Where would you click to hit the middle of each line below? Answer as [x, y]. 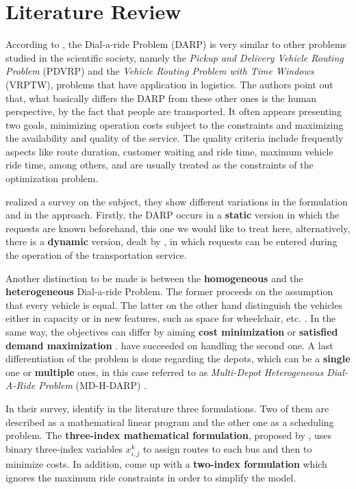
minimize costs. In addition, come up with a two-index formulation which [166, 463]
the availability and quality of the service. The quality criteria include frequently [175, 138]
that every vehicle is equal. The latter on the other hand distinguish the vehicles [174, 304]
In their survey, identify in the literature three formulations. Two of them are [167, 408]
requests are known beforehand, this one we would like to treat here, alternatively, [178, 228]
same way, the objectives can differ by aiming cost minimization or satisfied [172, 331]
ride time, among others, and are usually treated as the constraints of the [160, 165]
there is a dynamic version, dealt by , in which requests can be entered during [171, 241]
